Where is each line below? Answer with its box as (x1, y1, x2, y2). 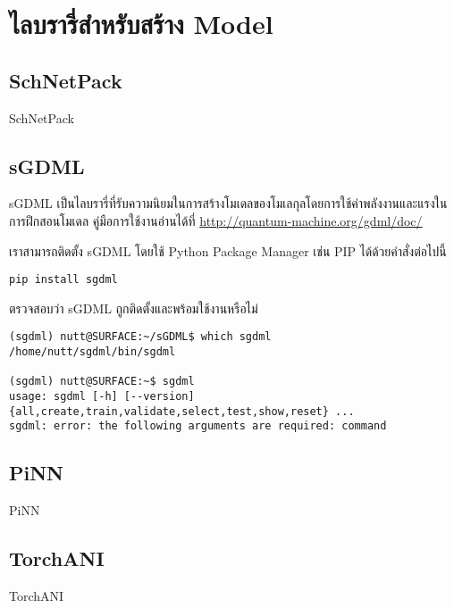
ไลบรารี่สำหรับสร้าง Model (9, 5, 273, 42)
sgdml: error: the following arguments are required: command (9, 420, 387, 433)
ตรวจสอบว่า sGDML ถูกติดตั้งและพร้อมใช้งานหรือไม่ (9, 298, 258, 317)
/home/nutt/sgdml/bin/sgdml (9, 346, 176, 359)
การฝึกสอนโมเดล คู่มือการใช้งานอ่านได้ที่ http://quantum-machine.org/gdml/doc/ (9, 211, 423, 229)
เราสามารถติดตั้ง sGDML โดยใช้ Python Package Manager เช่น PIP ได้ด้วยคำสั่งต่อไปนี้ (9, 241, 447, 260)
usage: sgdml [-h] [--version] (9, 390, 195, 404)
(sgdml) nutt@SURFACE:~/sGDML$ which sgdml (9, 330, 272, 344)
